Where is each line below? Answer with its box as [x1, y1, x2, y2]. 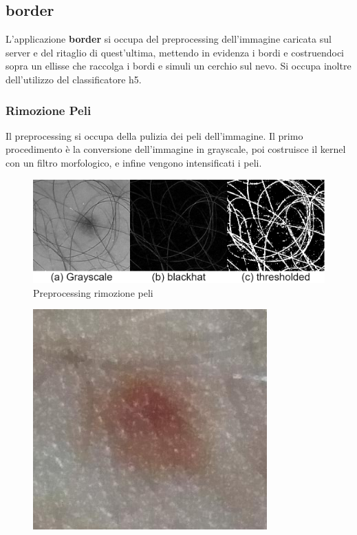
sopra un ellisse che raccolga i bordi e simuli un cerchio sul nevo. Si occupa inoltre [6, 59, 351, 73]
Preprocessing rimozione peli [33, 285, 153, 300]
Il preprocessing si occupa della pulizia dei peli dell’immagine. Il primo [6, 128, 303, 143]
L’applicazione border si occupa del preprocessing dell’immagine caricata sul [6, 32, 332, 46]
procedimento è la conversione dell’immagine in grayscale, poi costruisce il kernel [6, 142, 346, 156]
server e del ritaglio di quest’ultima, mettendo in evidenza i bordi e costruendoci [6, 45, 344, 59]
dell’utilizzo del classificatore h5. [6, 72, 142, 86]
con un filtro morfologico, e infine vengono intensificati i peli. [6, 155, 262, 169]
